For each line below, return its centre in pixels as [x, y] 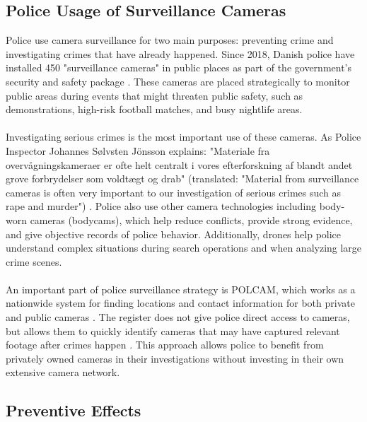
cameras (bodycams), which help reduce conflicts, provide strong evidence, [191, 219]
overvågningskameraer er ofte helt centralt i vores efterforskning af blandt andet [179, 164]
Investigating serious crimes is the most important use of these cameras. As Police [183, 137]
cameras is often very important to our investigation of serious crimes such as [174, 192]
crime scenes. [34, 261]
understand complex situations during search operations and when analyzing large [184, 248]
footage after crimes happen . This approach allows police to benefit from [165, 345]
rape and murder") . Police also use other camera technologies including [161, 206]
